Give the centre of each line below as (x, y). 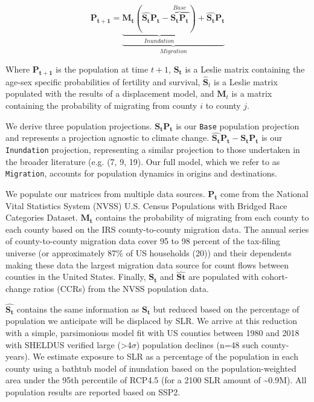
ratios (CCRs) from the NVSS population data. (121, 288)
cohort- (275, 277)
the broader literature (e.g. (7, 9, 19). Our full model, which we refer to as (143, 161)
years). (18, 356)
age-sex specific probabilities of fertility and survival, (103, 81)
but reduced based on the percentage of (226, 309)
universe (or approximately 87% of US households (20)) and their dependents (149, 252)
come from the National (264, 193)
